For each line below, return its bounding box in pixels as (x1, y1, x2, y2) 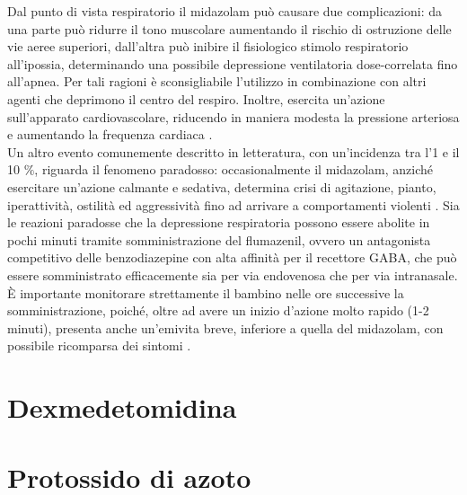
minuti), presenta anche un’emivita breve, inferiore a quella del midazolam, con (7, 318, 444, 337)
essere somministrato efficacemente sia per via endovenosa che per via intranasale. (7, 265, 458, 284)
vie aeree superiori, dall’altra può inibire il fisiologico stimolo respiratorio (7, 37, 409, 56)
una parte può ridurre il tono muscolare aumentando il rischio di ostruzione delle (7, 19, 452, 38)
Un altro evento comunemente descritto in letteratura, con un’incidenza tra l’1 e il (7, 142, 460, 161)
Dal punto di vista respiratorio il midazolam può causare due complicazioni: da (7, 2, 442, 20)
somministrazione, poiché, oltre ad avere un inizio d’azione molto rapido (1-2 (7, 301, 429, 320)
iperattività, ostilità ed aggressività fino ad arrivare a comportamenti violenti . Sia (7, 195, 460, 214)
